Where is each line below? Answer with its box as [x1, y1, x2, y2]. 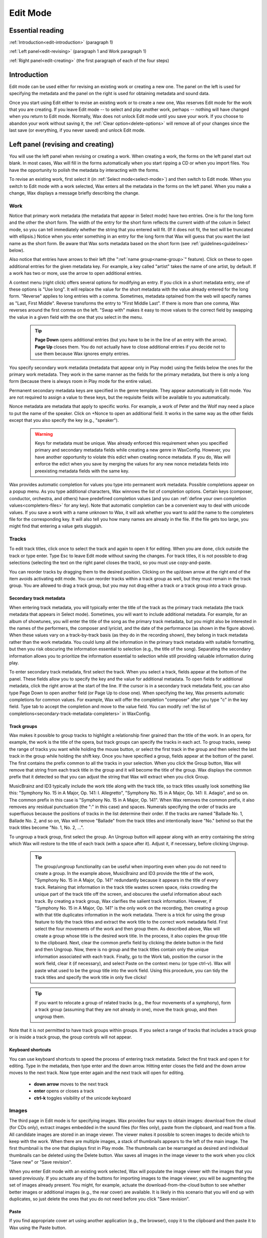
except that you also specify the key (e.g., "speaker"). [9, 417, 119, 423]
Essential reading [9, 26, 64, 35]
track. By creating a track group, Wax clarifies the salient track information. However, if [35, 898, 212, 904]
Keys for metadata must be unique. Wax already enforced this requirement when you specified [35, 440, 228, 446]
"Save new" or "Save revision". [9, 1159, 72, 1165]
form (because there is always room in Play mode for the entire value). [9, 378, 153, 384]
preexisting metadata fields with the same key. [35, 468, 130, 474]
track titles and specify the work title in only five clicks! [35, 974, 147, 980]
